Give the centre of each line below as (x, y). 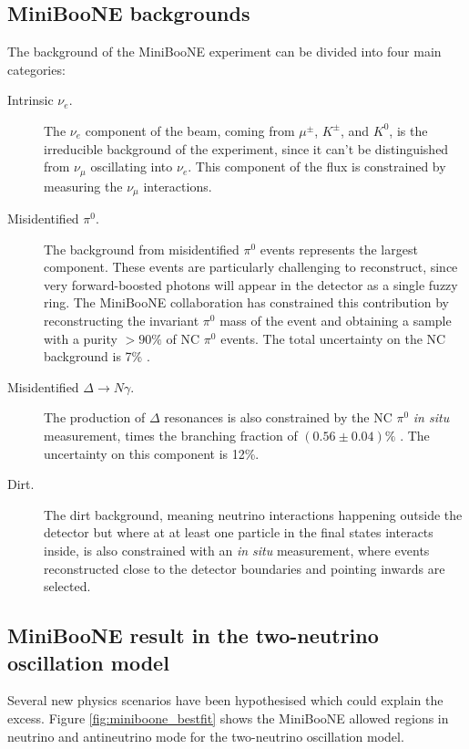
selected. (67, 586)
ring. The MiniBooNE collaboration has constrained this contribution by (246, 302)
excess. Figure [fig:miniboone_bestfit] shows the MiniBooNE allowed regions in (228, 718)
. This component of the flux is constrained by (317, 166)
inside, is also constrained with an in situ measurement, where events (237, 550)
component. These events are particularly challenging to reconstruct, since (251, 267)
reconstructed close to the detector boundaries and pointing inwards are (245, 568)
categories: (36, 69)
